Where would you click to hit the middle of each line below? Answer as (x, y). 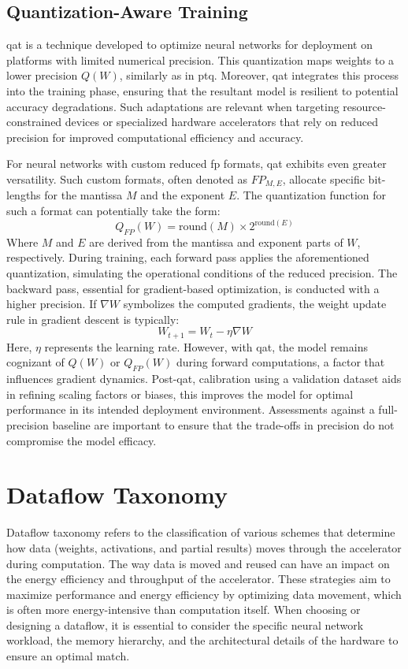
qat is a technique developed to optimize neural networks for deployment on (189, 45)
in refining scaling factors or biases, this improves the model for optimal (180, 394)
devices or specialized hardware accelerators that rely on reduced (221, 122)
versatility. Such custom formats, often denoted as (127, 178)
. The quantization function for (312, 195)
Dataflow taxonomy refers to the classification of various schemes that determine (201, 532)
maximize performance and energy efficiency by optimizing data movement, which (204, 594)
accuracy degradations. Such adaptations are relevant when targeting (173, 106)
